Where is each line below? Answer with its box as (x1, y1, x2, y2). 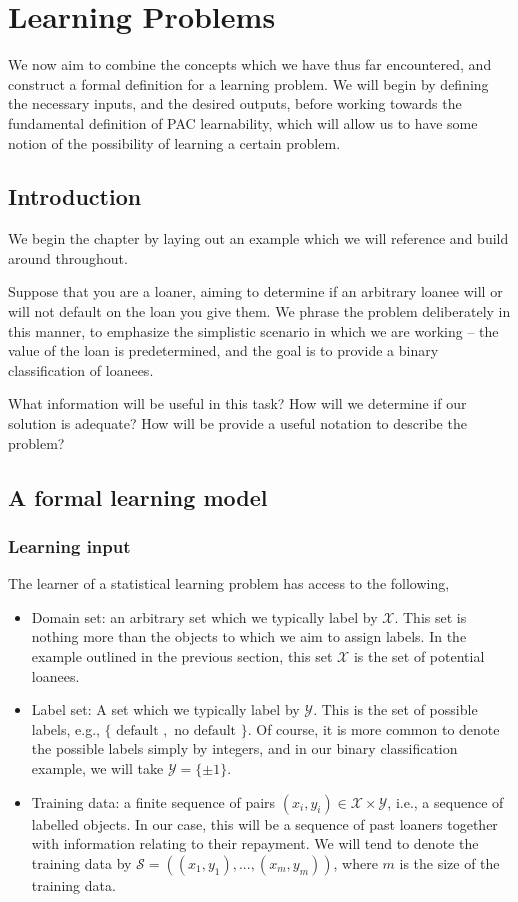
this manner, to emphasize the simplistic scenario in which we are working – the (8, 320, 499, 341)
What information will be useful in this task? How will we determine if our (8, 393, 467, 414)
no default (174, 723, 237, 738)
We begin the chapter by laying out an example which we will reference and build (8, 228, 509, 249)
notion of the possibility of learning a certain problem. (8, 132, 341, 153)
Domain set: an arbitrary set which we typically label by (31, 606, 378, 627)
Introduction (8, 181, 142, 212)
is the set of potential (353, 646, 485, 667)
